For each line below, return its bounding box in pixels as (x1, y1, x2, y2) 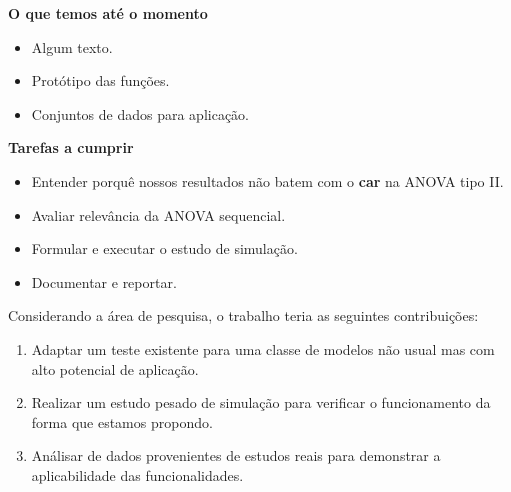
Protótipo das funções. (31, 70, 170, 91)
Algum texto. (31, 36, 113, 57)
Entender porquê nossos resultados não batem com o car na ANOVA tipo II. (31, 170, 504, 191)
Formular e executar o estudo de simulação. (31, 238, 298, 259)
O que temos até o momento (8, 3, 208, 23)
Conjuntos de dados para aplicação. (31, 103, 250, 124)
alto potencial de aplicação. (31, 358, 199, 379)
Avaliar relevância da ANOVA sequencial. (31, 204, 286, 225)
